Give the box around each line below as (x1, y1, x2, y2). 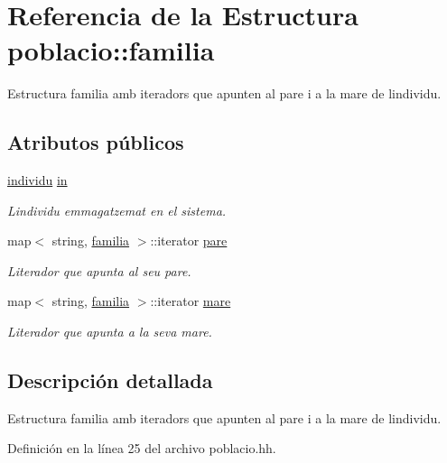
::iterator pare (150, 231, 228, 250)
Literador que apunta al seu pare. (7, 261, 191, 280)
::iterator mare (150, 292, 231, 310)
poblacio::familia (7, 32, 215, 69)
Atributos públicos (7, 128, 184, 156)
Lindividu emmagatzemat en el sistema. (7, 200, 227, 219)
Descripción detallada (7, 366, 213, 394)
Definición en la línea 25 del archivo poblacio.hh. (7, 439, 276, 458)
